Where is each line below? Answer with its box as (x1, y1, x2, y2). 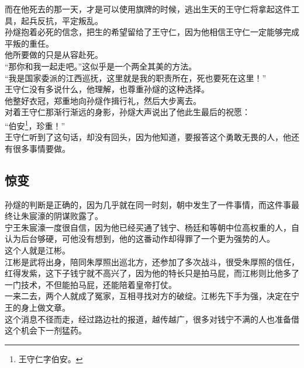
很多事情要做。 (12, 142, 70, 154)
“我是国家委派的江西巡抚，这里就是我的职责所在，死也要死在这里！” (5, 71, 267, 84)
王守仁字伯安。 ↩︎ (18, 352, 83, 364)
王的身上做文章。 (5, 301, 70, 313)
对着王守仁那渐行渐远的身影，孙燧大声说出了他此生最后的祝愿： (5, 106, 250, 118)
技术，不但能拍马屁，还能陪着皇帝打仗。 (20, 278, 177, 290)
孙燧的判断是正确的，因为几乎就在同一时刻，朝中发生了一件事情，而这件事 (5, 198, 291, 210)
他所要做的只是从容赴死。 (5, 48, 103, 61)
